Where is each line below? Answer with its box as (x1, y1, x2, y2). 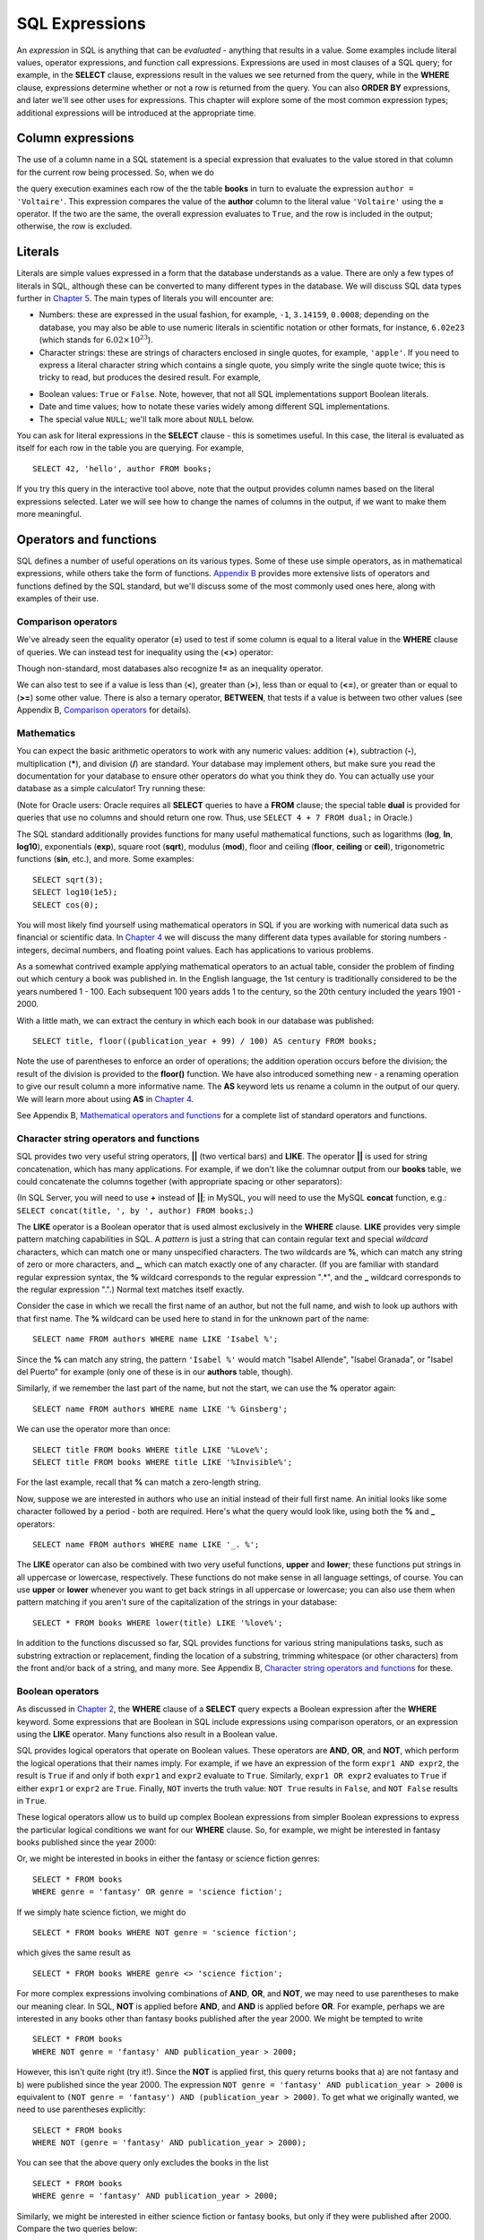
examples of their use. (16, 592, 99, 604)
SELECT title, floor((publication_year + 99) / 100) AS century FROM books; (32, 1036, 378, 1047)
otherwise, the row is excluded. (16, 220, 133, 232)
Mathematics (16, 727, 76, 739)
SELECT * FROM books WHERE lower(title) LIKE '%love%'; (32, 1617, 283, 1628)
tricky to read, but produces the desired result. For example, (39, 372, 262, 383)
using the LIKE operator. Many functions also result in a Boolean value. (16, 1728, 278, 1739)
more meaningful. (16, 508, 82, 519)
